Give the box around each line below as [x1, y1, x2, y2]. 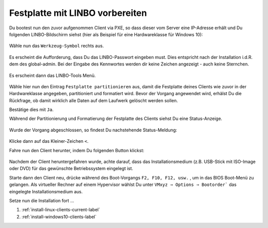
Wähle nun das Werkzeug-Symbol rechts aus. [9, 43, 104, 49]
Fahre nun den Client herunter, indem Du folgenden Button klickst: [9, 147, 144, 153]
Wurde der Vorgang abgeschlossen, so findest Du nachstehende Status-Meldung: [9, 127, 177, 133]
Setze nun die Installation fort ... [9, 197, 74, 203]
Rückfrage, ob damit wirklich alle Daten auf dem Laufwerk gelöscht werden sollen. [9, 97, 178, 104]
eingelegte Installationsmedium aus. [9, 188, 83, 194]
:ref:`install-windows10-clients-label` [21, 214, 97, 220]
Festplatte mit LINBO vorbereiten [9, 7, 147, 18]
